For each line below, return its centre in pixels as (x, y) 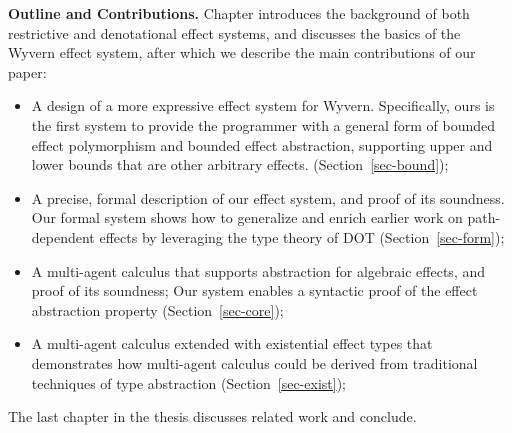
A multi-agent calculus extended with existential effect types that (232, 343)
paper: (27, 71)
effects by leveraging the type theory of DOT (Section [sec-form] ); (302, 236)
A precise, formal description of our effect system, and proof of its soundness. (268, 197)
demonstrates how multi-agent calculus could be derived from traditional (254, 362)
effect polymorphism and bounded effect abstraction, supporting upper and (262, 144)
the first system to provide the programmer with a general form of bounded (263, 124)
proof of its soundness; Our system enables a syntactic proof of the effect (254, 290)
